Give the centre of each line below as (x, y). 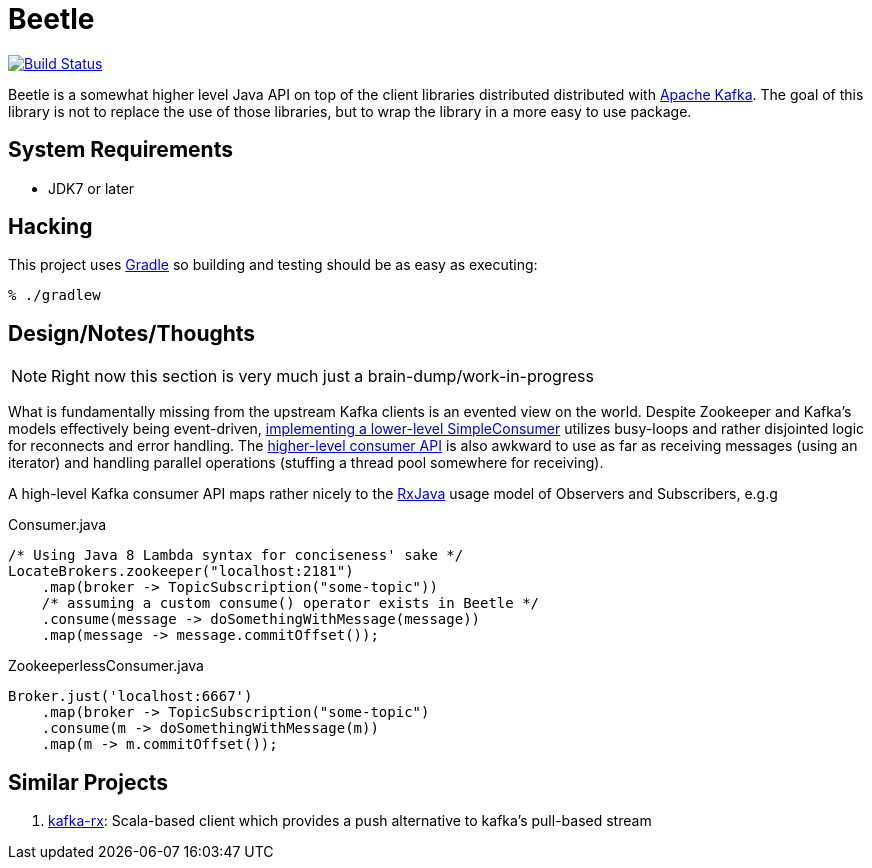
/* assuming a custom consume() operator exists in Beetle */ (290, 603)
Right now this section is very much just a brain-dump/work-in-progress (322, 376)
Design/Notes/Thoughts (132, 333)
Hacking (50, 227)
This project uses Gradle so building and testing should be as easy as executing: (273, 265)
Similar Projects (88, 782)
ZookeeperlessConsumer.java (106, 666)
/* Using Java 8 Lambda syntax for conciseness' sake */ (236, 555)
